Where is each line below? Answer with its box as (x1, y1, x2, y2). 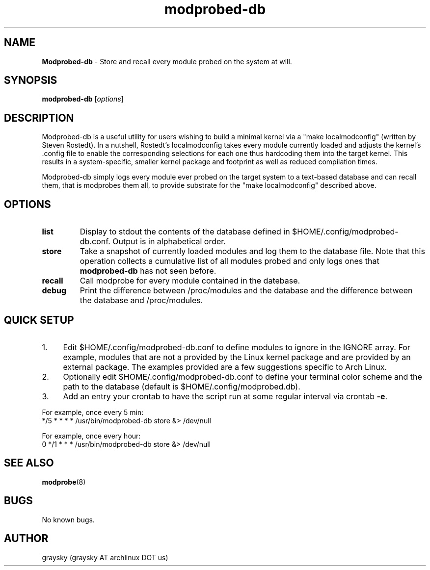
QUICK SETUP (4, 313, 74, 326)
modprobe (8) (42, 477, 86, 486)
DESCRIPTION (4, 111, 74, 124)
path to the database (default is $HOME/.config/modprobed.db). (63, 381, 300, 391)
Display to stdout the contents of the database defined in (80, 227, 290, 237)
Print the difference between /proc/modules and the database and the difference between (80, 285, 413, 296)
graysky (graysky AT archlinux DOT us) (42, 553, 168, 562)
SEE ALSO (4, 457, 54, 469)
